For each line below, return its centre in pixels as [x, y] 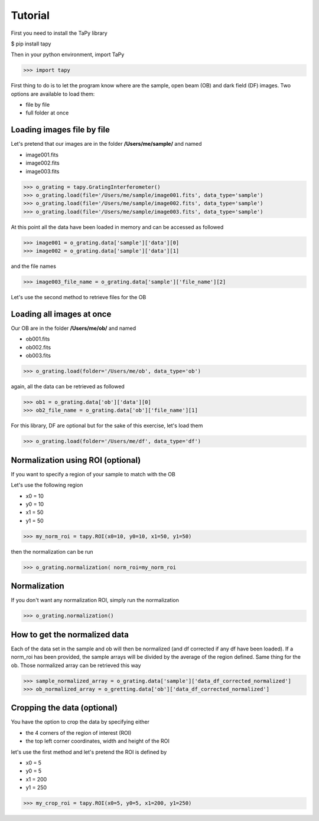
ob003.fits [38, 356]
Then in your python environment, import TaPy [68, 55]
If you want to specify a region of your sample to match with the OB [93, 474]
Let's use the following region [47, 485]
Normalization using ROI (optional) [76, 460]
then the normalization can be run [52, 551]
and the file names [33, 266]
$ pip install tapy [31, 44]
